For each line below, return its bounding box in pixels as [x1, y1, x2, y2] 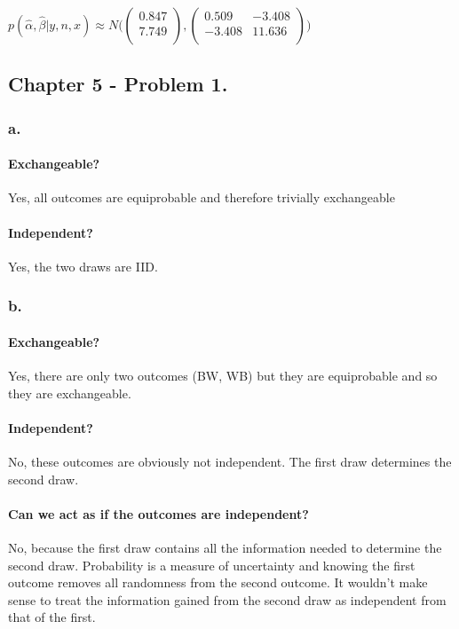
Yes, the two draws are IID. [8, 256, 158, 275]
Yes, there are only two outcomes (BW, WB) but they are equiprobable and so [8, 366, 438, 385]
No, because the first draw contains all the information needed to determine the [8, 539, 442, 557]
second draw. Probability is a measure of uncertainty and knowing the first [8, 555, 415, 574]
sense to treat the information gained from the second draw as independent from [8, 590, 447, 609]
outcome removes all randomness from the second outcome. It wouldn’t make [8, 573, 428, 592]
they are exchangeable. [8, 383, 131, 402]
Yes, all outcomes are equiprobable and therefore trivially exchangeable [8, 188, 395, 207]
